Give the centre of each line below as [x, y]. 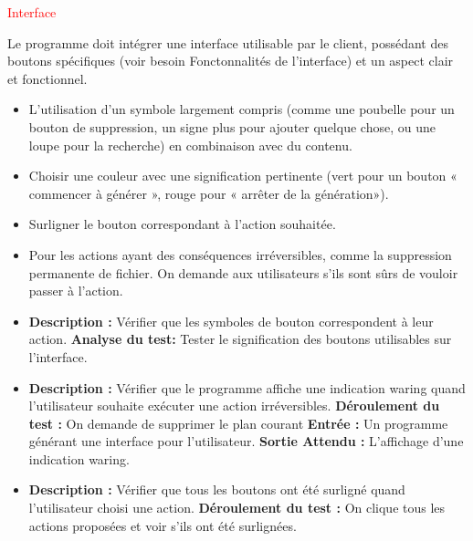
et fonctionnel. [47, 78]
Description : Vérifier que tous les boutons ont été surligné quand [217, 489]
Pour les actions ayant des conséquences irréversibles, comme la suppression [240, 254]
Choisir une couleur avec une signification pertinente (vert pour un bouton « [243, 176]
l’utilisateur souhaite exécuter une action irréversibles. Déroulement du [234, 406]
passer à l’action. [76, 291]
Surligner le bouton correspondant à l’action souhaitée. [182, 224]
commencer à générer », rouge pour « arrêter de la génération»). [209, 193]
